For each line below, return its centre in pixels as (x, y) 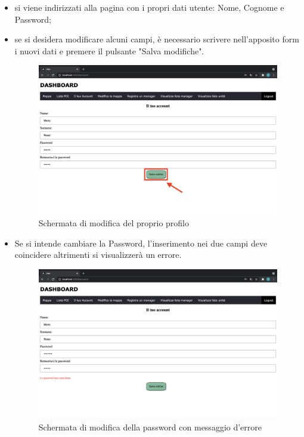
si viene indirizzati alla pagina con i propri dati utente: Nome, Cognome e (149, 7)
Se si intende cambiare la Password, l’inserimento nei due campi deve (141, 243)
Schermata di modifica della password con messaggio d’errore (150, 427)
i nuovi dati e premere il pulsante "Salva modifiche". (109, 50)
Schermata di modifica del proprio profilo (114, 223)
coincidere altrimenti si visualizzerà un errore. (98, 255)
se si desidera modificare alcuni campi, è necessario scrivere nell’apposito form (157, 39)
